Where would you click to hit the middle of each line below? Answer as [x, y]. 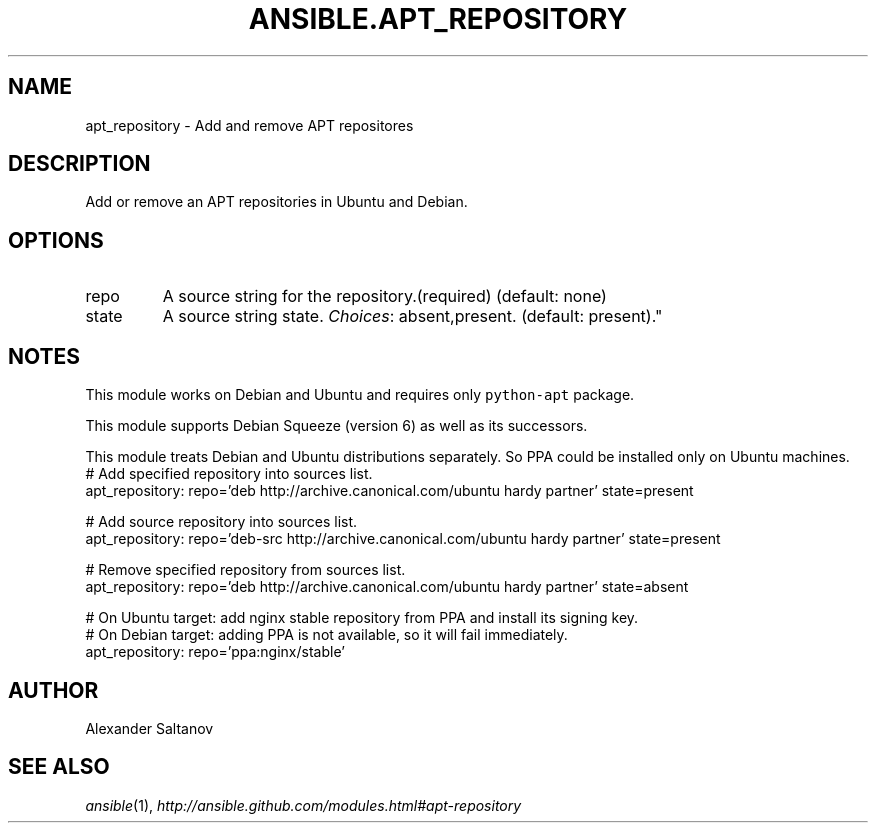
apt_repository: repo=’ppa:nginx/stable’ [215, 652]
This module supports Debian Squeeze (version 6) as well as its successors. [336, 426]
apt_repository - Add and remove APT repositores [249, 125]
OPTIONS [56, 240]
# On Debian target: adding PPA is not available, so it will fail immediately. [326, 635]
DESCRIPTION [79, 164]
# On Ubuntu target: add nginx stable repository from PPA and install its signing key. [362, 618]
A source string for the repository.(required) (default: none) [384, 296]
